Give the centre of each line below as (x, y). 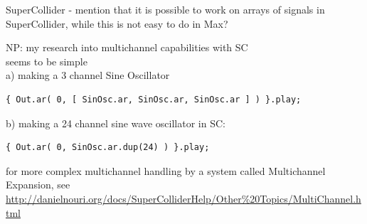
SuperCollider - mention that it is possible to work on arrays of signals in (165, 9)
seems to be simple (47, 61)
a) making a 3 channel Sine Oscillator (88, 75)
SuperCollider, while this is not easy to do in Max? (117, 23)
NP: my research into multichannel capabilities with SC (127, 47)
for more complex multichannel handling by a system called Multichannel (166, 170)
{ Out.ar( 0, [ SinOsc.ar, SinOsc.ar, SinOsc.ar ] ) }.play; (154, 99)
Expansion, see (38, 185)
